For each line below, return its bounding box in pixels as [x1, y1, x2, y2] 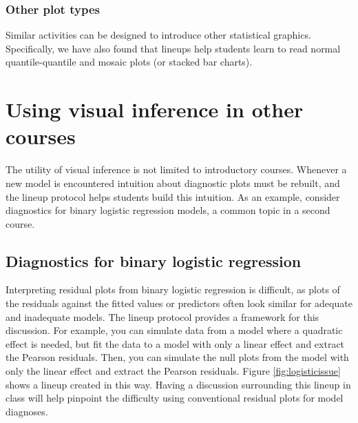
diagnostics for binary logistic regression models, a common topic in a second [6, 203, 330, 217]
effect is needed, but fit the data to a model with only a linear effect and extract [6, 336, 345, 351]
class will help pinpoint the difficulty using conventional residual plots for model [6, 391, 344, 405]
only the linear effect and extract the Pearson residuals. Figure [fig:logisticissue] [6, 364, 341, 378]
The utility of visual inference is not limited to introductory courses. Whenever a [6, 162, 347, 177]
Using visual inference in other [6, 95, 304, 124]
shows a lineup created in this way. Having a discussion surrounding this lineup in [6, 377, 351, 391]
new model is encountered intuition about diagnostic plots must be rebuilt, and [6, 175, 340, 190]
